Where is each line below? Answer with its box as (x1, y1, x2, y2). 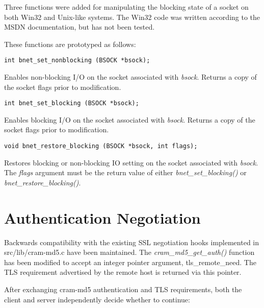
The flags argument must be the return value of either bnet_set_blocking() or (4, 167, 247, 178)
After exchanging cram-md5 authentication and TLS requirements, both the (4, 284, 242, 294)
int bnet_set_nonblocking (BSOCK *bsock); (4, 57, 150, 64)
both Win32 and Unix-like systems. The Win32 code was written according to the (4, 11, 260, 22)
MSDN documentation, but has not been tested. (4, 21, 155, 32)
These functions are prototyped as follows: (4, 38, 136, 49)
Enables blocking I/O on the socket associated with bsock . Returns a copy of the (4, 114, 255, 125)
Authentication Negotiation (4, 207, 201, 228)
